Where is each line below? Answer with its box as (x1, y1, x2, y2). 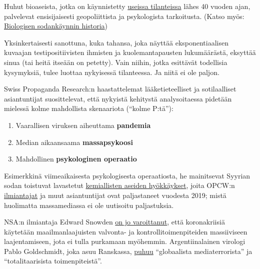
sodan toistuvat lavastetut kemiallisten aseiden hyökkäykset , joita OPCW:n (4, 180, 235, 190)
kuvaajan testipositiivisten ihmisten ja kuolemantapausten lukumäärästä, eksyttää (4, 47, 256, 57)
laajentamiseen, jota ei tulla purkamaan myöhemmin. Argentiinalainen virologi (4, 236, 245, 246)
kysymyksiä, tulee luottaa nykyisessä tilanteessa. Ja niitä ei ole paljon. (4, 66, 219, 77)
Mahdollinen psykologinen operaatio (15, 153, 137, 164)
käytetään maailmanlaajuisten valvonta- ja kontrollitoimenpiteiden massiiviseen (4, 226, 247, 236)
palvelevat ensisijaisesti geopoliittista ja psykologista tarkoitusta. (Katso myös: (4, 10, 244, 21)
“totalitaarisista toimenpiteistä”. (4, 255, 102, 266)
